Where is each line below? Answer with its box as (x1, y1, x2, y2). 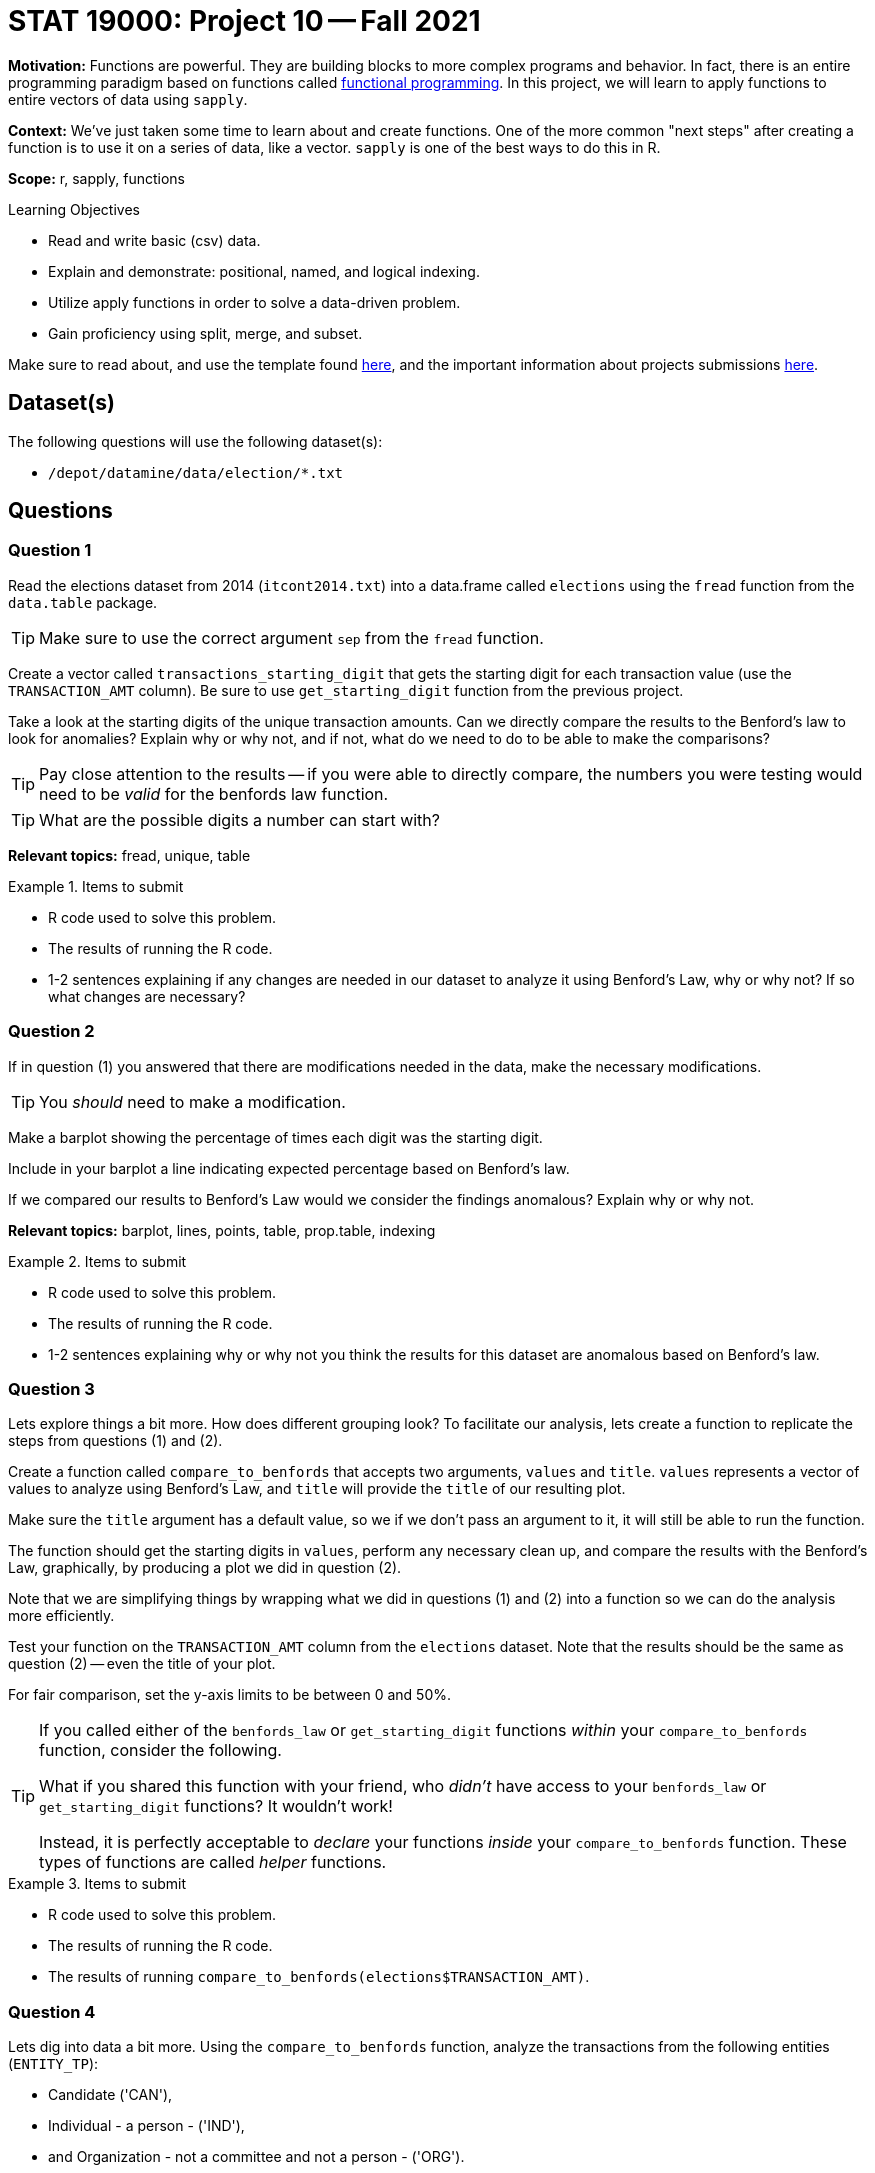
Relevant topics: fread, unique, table (8, 846, 251, 864)
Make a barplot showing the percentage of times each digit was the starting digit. (8, 1128, 543, 1146)
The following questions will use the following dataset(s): (8, 432, 383, 450)
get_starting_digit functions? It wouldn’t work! (39, 1796, 393, 1817)
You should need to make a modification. (39, 1091, 346, 1112)
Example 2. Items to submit (8, 1252, 187, 1270)
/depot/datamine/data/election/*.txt (48, 464, 344, 481)
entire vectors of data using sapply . (8, 90, 248, 108)
